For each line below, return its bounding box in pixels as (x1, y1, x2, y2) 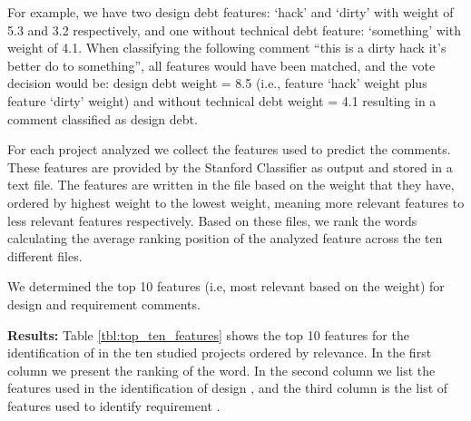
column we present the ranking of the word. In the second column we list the (7, 360, 436, 379)
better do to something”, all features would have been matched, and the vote (7, 55, 436, 74)
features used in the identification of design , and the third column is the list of (7, 378, 448, 397)
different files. (7, 246, 83, 265)
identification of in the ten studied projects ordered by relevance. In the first (7, 343, 432, 362)
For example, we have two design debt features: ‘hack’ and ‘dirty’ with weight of (7, 3, 454, 21)
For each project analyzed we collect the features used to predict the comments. (7, 140, 451, 159)
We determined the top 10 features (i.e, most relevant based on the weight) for (7, 277, 445, 296)
